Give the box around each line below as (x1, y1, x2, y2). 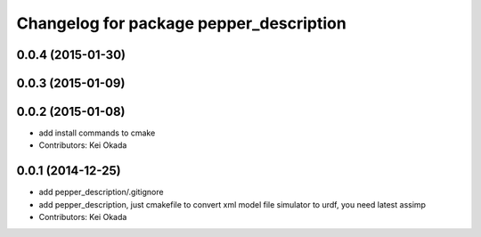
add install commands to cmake (38, 127, 156, 138)
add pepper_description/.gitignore (38, 187, 164, 198)
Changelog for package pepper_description (16, 13, 346, 33)
